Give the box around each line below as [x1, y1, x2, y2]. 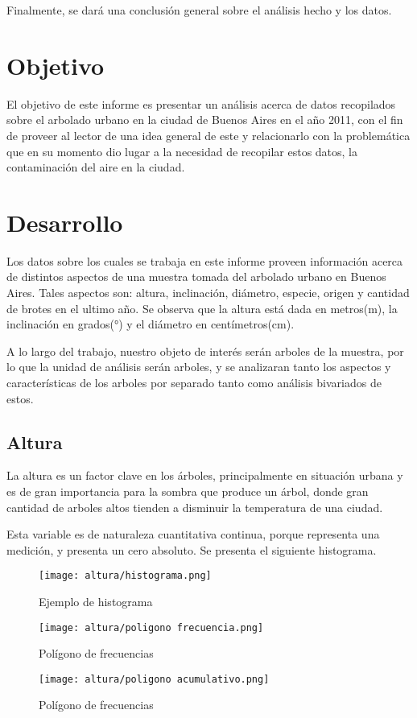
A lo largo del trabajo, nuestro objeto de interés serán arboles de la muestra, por [6, 342, 404, 359]
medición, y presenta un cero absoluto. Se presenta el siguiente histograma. [6, 541, 377, 558]
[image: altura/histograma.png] [39, 570, 212, 582]
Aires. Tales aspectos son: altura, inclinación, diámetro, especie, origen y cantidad [6, 284, 410, 300]
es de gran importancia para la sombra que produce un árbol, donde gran [6, 482, 369, 499]
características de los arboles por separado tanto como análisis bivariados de [6, 373, 382, 390]
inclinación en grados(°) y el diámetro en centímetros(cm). [6, 316, 295, 332]
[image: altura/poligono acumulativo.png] [39, 673, 270, 685]
